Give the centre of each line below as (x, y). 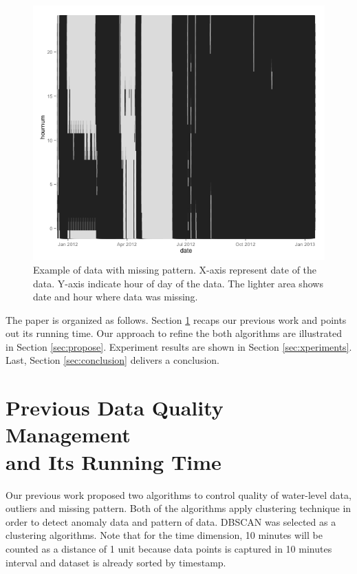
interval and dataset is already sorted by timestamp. (116, 562)
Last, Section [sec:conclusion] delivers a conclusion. (112, 360)
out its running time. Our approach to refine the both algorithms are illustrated (174, 333)
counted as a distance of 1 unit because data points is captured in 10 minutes (169, 548)
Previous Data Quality (115, 408)
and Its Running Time (113, 461)
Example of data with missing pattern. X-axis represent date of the (175, 269)
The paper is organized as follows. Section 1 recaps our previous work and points (176, 319)
